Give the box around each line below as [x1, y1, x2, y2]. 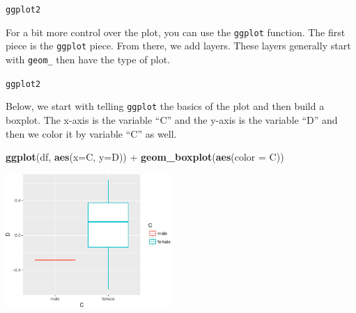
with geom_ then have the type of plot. [6, 51, 171, 66]
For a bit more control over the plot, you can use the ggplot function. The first [6, 24, 346, 39]
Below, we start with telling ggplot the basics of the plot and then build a [6, 99, 325, 113]
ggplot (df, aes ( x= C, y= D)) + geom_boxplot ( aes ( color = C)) [6, 150, 284, 164]
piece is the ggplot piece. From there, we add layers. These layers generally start [6, 38, 351, 53]
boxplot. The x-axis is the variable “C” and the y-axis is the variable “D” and [6, 112, 338, 127]
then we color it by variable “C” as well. [6, 126, 177, 141]
